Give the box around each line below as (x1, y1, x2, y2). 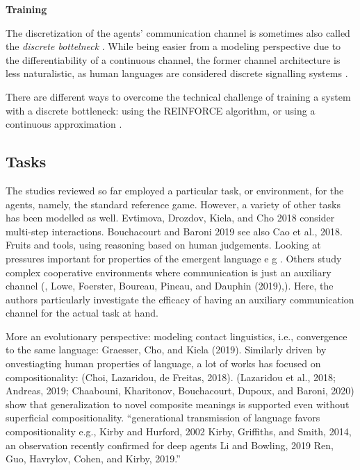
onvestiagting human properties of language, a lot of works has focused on (6, 356, 321, 371)
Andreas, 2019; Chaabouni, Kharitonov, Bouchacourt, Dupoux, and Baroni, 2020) (6, 383, 354, 398)
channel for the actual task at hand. (6, 305, 158, 320)
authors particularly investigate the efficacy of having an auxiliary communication (6, 292, 354, 306)
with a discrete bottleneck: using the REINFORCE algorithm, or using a (6, 103, 316, 117)
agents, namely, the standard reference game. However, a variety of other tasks (6, 196, 341, 211)
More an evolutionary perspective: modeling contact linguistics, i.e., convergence (6, 328, 347, 343)
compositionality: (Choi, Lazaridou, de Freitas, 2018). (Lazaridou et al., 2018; (6, 369, 336, 384)
